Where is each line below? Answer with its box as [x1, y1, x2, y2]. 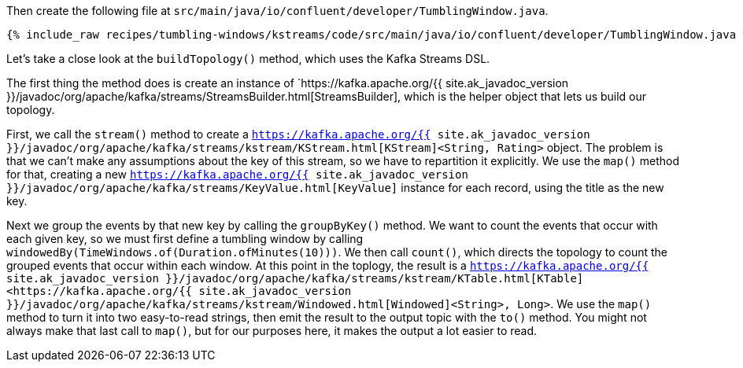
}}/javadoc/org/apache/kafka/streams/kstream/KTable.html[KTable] [165, 272, 584, 285]
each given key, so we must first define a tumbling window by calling [6, 232, 364, 245]
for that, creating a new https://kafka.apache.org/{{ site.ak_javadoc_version [6, 167, 468, 181]
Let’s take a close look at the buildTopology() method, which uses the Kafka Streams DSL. [6, 52, 490, 65]
